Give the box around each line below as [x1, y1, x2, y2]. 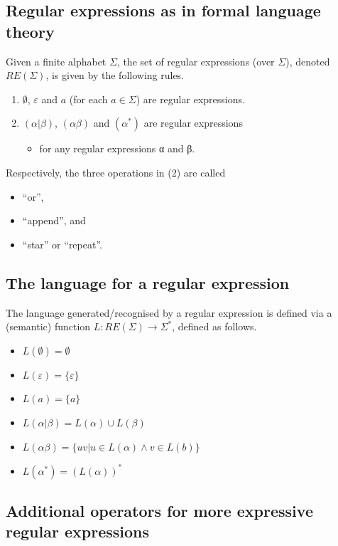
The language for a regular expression [6, 271, 290, 293]
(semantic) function [6, 319, 91, 334]
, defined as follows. [172, 319, 257, 334]
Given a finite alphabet [6, 53, 107, 68]
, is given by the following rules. [45, 68, 185, 83]
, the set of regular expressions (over [116, 53, 275, 68]
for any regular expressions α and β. [39, 141, 195, 156]
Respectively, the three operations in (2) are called [6, 164, 226, 179]
